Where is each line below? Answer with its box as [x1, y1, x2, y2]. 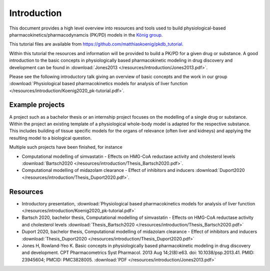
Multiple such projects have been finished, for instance [9, 144, 122, 150]
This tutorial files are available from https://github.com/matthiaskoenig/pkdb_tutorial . [9, 41, 183, 47]
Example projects [9, 101, 65, 109]
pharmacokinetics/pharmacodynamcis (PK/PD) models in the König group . [9, 32, 163, 38]
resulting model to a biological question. [9, 135, 92, 141]
